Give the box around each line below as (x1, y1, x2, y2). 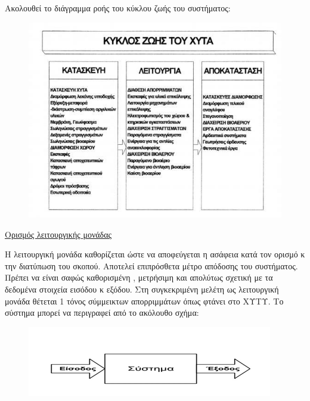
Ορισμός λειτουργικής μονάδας (5, 228, 112, 240)
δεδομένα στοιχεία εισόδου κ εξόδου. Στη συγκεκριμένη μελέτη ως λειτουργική (5, 283, 279, 296)
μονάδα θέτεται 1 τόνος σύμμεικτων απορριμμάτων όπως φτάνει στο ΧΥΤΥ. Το (5, 294, 284, 307)
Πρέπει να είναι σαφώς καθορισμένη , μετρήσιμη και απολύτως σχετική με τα (5, 271, 273, 284)
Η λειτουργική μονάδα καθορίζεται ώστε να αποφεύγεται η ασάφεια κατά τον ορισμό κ (5, 248, 305, 260)
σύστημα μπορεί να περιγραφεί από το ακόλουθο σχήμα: (5, 306, 199, 319)
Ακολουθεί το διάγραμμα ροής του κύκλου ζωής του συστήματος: (5, 2, 231, 14)
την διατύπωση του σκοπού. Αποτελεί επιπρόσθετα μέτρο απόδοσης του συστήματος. (5, 259, 298, 272)
